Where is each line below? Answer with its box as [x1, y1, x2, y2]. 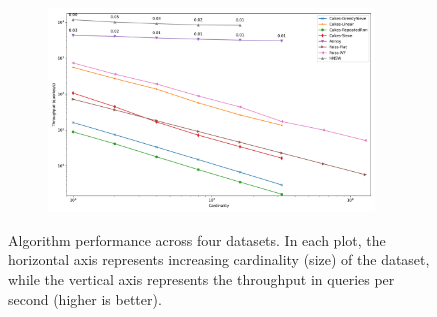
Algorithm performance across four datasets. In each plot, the [8, 229, 386, 250]
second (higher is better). [8, 288, 162, 309]
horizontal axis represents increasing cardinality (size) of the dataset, [8, 249, 430, 270]
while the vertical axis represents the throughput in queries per [8, 269, 395, 290]
